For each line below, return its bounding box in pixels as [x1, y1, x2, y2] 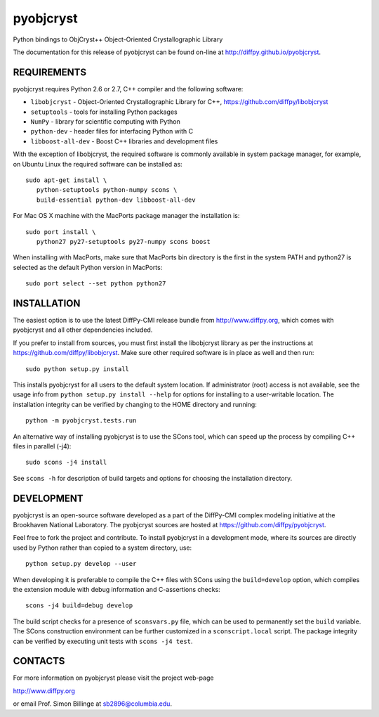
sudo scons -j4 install [25, 458, 107, 467]
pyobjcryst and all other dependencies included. [13, 325, 153, 334]
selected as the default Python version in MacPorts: [13, 263, 163, 271]
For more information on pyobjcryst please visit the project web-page [13, 673, 214, 682]
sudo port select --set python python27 [25, 280, 166, 288]
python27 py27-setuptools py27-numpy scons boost [36, 238, 211, 245]
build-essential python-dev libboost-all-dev [36, 195, 196, 204]
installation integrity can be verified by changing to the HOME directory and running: [13, 400, 258, 408]
